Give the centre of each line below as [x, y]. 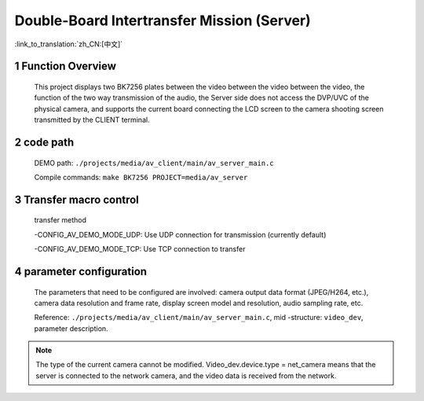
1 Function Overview [66, 66]
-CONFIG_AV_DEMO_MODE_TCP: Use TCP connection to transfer [140, 249]
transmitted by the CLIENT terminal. [92, 120]
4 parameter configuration [81, 271]
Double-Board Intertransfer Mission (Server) [163, 20]
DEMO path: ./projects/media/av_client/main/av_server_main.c [154, 163]
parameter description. [71, 328]
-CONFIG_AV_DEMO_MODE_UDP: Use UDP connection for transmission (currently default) [180, 234]
